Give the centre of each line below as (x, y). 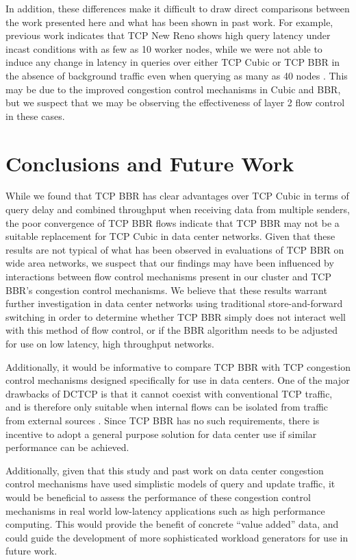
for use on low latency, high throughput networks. (110, 343)
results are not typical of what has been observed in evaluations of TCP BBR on (175, 249)
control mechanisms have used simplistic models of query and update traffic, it (170, 484)
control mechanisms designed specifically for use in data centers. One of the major (178, 380)
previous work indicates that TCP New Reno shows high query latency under (168, 35)
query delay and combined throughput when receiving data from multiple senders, (178, 209)
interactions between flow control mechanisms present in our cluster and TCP (168, 277)
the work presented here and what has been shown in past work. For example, (169, 22)
